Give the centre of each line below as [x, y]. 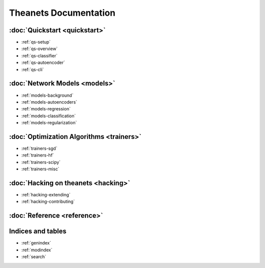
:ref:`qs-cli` [33, 69]
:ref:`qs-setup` [36, 42]
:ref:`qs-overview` [40, 49]
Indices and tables [38, 231]
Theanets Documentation [62, 13]
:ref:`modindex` [37, 250]
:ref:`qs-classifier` [40, 55]
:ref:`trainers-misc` [40, 169]
